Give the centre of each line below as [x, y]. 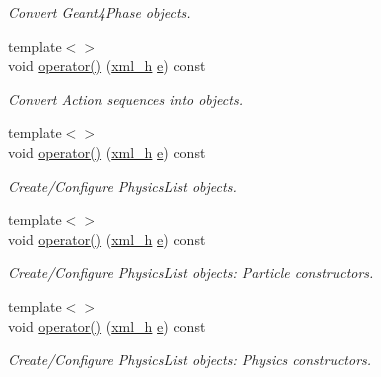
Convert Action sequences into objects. [125, 98]
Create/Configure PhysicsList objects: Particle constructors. [191, 272]
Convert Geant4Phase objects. [99, 12]
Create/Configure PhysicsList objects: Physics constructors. [190, 359]
